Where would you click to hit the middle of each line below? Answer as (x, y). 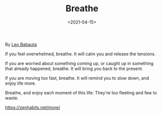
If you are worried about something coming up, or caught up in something (79, 63)
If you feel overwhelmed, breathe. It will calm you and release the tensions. (81, 54)
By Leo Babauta (21, 44)
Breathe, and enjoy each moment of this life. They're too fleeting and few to (81, 92)
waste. (12, 98)
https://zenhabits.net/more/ (33, 107)
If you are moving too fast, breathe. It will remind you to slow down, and (77, 78)
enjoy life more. (21, 83)
